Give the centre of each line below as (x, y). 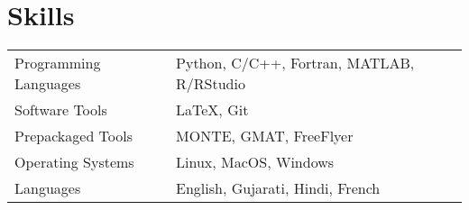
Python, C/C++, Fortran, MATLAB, (295, 63)
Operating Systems (74, 162)
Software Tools (61, 110)
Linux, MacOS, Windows (255, 162)
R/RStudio (211, 84)
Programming (58, 63)
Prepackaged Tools (74, 136)
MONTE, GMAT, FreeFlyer (265, 136)
